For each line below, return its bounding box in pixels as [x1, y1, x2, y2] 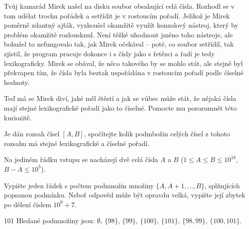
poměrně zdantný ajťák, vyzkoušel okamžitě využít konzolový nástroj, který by [4, 20, 238, 30]
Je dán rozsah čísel [4, 129, 60, 139]
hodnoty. [4, 77, 30, 87]
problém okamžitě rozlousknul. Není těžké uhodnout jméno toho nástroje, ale [4, 29, 233, 39]
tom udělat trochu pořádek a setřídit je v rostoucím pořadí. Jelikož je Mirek [4, 10, 230, 20]
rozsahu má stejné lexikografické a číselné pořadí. [4, 138, 150, 148]
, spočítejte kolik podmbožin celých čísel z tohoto [84, 129, 230, 139]
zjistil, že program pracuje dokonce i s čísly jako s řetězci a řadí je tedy [4, 48, 215, 58]
